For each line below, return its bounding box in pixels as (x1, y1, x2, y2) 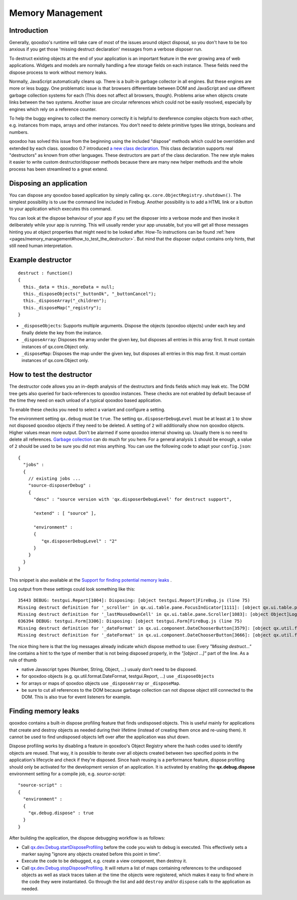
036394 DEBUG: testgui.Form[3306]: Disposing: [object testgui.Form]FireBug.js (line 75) (18, 618, 243, 624)
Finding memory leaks (9, 707, 80, 716)
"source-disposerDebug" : (28, 482, 92, 488)
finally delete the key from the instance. (21, 330, 102, 336)
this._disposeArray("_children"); (23, 298, 107, 303)
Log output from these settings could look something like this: (9, 586, 136, 592)
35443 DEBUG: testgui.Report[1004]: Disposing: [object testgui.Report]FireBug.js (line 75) (18, 598, 250, 603)
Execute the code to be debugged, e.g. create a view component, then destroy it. (21, 858, 188, 864)
